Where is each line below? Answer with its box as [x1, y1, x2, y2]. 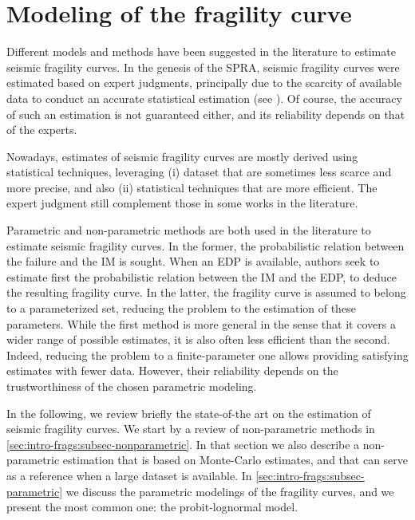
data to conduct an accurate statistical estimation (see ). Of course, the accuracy [6, 89, 402, 106]
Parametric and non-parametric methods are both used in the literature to [6, 222, 371, 238]
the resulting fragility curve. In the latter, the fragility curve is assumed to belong [6, 284, 406, 301]
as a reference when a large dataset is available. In [6, 467, 252, 483]
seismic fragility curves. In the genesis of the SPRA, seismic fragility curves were [6, 58, 400, 75]
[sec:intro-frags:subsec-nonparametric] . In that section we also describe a [6, 435, 360, 452]
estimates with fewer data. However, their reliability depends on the [6, 362, 338, 379]
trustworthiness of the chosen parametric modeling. [6, 378, 257, 394]
